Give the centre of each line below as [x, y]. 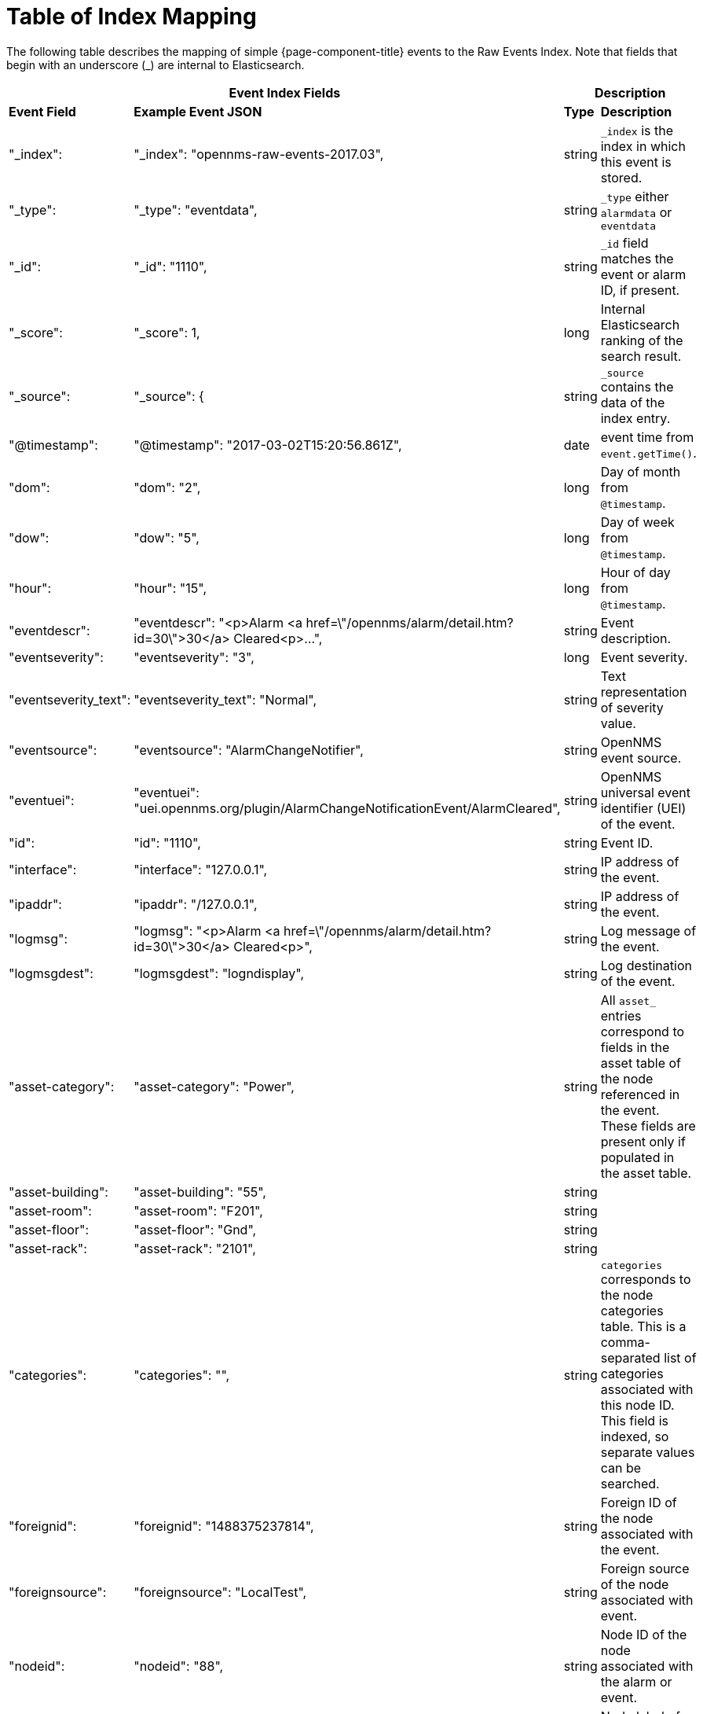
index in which [643, 146]
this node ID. [637, 1405]
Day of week [637, 522]
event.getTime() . [648, 452]
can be [621, 1468]
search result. [641, 356]
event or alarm [643, 274]
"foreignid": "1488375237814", [224, 1526]
